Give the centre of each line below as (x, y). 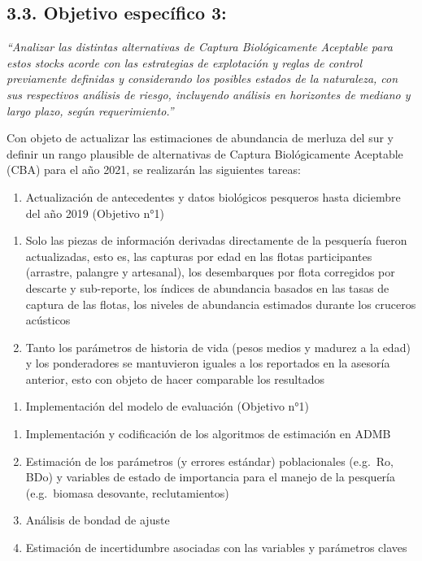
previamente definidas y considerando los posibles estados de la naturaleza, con (202, 78)
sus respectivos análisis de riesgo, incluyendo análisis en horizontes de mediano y (209, 94)
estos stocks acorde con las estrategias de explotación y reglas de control (184, 62)
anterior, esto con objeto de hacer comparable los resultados (175, 378)
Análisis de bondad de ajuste (98, 520)
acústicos (48, 320)
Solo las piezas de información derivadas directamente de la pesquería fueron (216, 240)
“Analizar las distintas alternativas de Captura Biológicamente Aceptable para (200, 47)
